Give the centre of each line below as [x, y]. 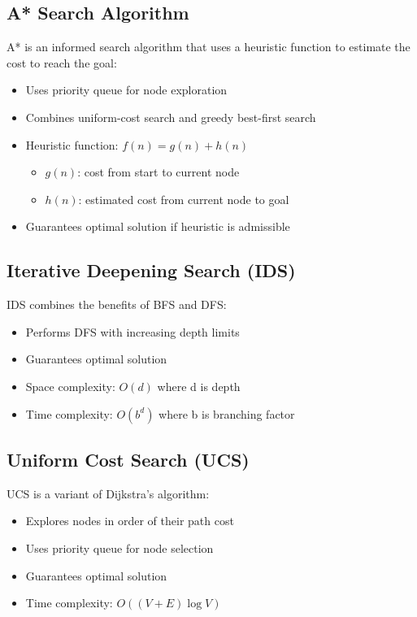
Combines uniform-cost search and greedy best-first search [171, 117]
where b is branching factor [227, 413]
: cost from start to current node [159, 172]
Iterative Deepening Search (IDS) [151, 270]
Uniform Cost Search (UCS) [128, 459]
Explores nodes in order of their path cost [130, 521]
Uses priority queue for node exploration [126, 90]
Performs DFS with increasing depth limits [132, 331]
